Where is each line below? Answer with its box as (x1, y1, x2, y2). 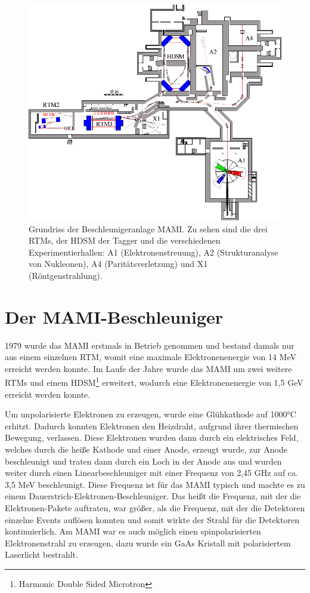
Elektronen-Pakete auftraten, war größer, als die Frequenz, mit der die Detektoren (5, 502, 305, 514)
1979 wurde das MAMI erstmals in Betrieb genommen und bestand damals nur (5, 339, 294, 351)
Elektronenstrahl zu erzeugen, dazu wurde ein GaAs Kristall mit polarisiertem (5, 536, 291, 549)
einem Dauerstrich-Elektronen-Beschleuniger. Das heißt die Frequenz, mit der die (5, 490, 301, 502)
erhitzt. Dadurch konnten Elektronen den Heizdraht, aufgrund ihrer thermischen (5, 419, 299, 432)
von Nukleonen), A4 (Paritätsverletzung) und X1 (29, 257, 208, 270)
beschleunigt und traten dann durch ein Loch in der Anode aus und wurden (5, 454, 282, 467)
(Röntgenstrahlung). (29, 269, 103, 281)
